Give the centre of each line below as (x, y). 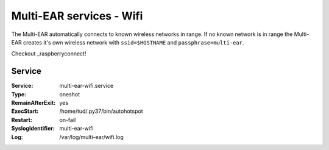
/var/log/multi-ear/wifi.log (92, 137)
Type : (19, 94)
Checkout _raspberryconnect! (49, 54)
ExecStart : (25, 111)
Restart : (22, 120)
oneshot (70, 94)
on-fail (68, 120)
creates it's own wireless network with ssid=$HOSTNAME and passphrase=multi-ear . (134, 42)
